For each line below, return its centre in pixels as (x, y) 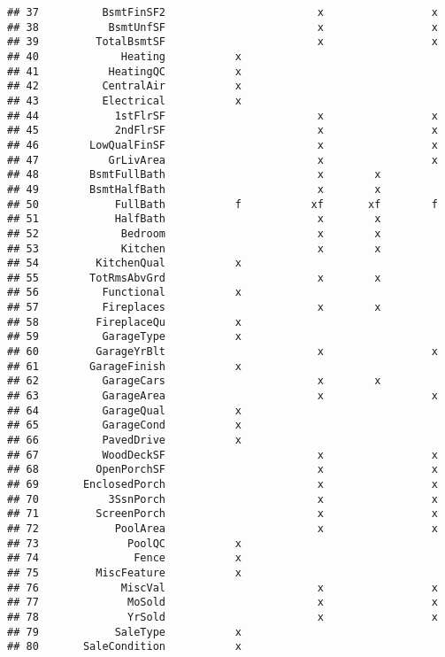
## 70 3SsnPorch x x (222, 499)
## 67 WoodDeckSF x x (222, 455)
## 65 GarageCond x (124, 425)
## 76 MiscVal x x (222, 587)
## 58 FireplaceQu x (124, 322)
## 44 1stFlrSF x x (222, 116)
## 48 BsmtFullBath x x (194, 175)
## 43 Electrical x (124, 100)
